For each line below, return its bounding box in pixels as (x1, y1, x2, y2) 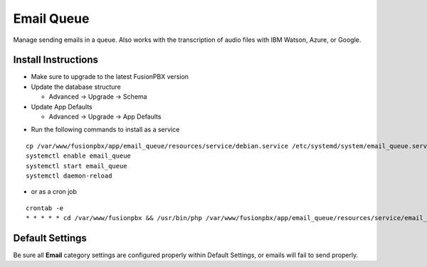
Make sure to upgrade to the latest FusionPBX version (31, 72, 189, 81)
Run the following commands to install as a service (31, 125, 180, 134)
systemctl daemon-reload (26, 171, 112, 180)
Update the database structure (31, 82, 121, 91)
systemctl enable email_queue (26, 152, 132, 160)
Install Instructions (13, 54, 99, 66)
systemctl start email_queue (26, 162, 127, 170)
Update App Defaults (31, 102, 93, 111)
